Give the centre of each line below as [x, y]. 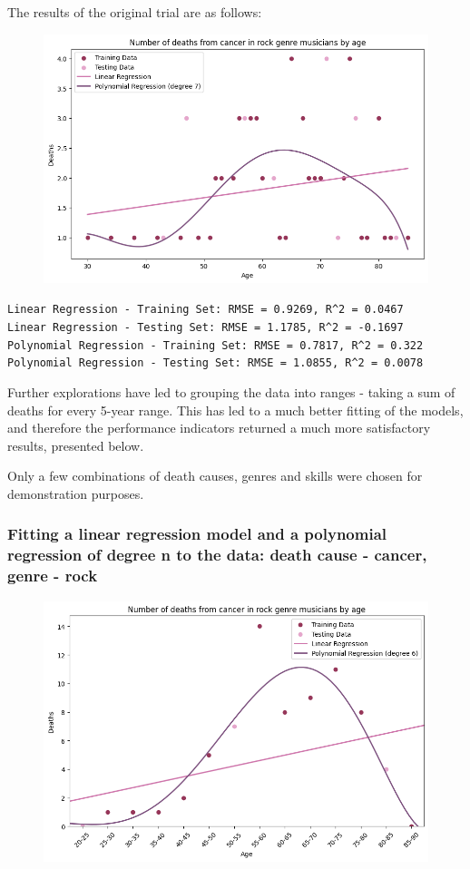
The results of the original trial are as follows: [135, 12]
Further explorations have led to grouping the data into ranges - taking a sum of [231, 391]
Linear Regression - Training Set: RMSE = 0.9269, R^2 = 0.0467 [206, 310]
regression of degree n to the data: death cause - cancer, [217, 555]
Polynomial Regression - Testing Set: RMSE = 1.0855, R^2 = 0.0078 [215, 363]
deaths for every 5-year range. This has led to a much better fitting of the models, [235, 410]
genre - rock [53, 576]
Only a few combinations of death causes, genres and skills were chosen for [215, 476]
